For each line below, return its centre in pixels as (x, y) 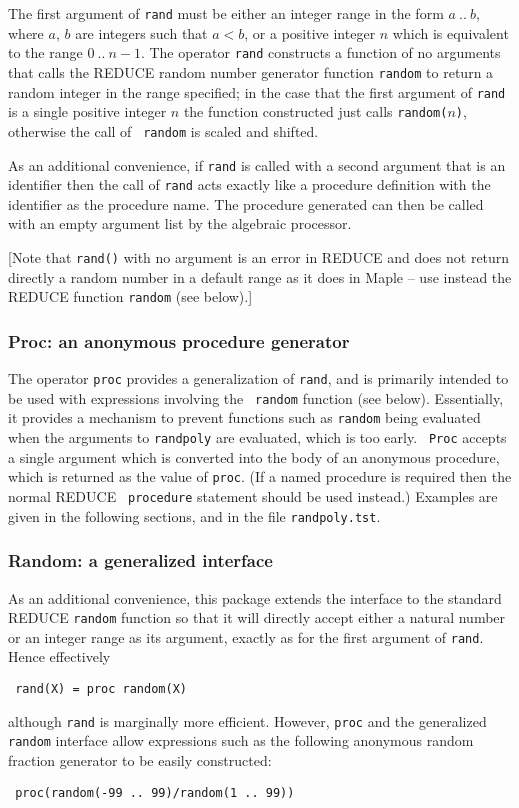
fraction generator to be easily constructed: (140, 760)
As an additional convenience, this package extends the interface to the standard (255, 597)
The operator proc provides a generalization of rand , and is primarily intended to (258, 378)
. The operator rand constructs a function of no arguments (320, 52)
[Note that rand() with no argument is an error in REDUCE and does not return (259, 257)
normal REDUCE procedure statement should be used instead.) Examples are (253, 496)
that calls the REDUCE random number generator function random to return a (251, 71)
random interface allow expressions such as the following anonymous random (241, 740)
